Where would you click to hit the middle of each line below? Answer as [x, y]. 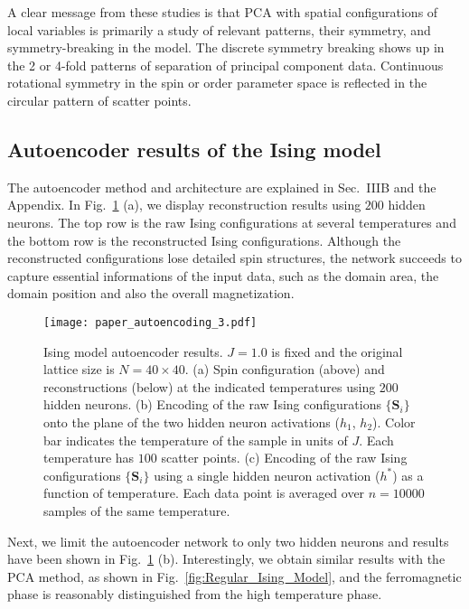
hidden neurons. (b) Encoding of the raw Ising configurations [212, 404]
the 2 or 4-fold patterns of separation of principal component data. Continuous [225, 65]
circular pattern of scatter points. [99, 100]
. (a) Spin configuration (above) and [285, 369]
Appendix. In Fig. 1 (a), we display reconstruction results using [184, 205]
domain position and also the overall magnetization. [151, 293]
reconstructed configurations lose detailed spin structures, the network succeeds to [234, 258]
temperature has [89, 458]
